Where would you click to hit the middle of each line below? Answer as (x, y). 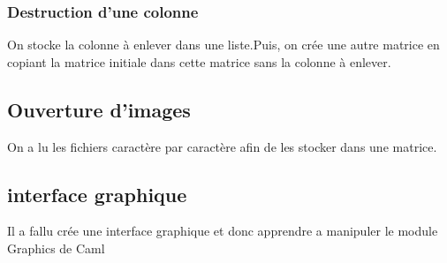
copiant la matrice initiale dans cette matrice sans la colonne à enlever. (199, 61)
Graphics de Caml (56, 248)
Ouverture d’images (99, 109)
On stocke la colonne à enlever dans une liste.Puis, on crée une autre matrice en (223, 45)
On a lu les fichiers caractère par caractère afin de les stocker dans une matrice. (222, 146)
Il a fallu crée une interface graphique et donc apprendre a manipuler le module (223, 231)
